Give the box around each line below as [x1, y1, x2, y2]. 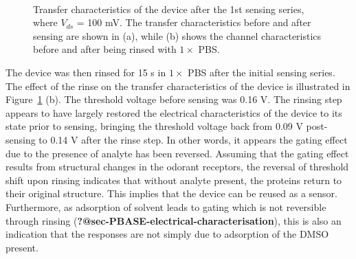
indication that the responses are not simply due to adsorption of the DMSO [5, 227, 329, 241]
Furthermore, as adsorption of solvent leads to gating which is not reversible [5, 199, 326, 214]
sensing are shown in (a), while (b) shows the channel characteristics [33, 28, 322, 43]
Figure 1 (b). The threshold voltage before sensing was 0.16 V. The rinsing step [5, 92, 342, 106]
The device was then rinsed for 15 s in [5, 65, 166, 79]
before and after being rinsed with [33, 42, 177, 56]
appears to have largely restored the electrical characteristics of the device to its [5, 105, 342, 120]
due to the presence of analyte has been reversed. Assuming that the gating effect [5, 146, 349, 160]
